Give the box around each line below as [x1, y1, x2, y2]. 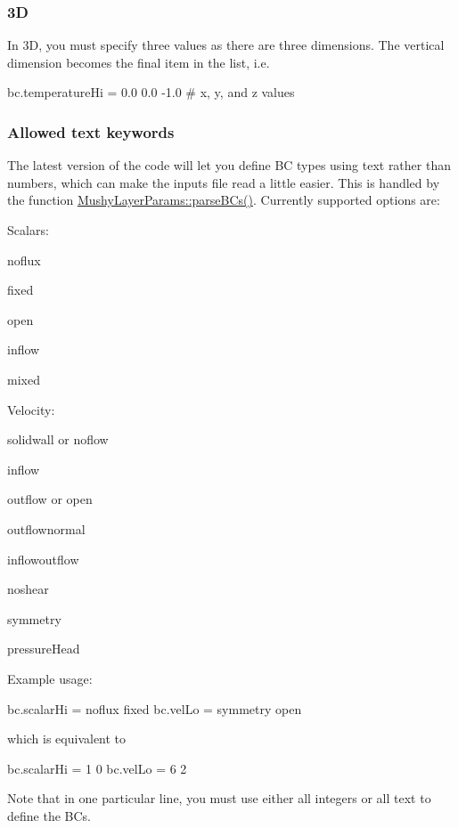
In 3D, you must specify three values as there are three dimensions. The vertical [7, 36, 445, 54]
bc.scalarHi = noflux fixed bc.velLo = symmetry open [7, 699, 302, 718]
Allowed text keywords [7, 120, 175, 142]
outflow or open [7, 490, 93, 508]
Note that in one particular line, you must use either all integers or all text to [7, 789, 431, 808]
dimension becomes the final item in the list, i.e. [7, 53, 270, 71]
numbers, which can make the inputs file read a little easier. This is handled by [7, 173, 440, 191]
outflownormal [7, 519, 86, 538]
